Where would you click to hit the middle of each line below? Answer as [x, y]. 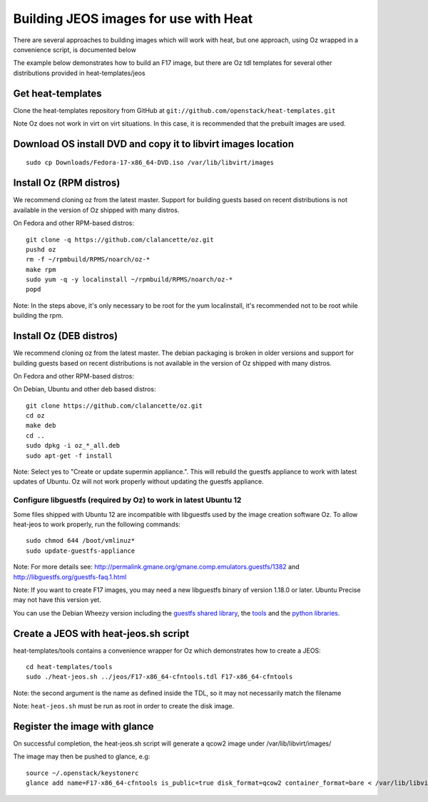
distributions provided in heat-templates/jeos [79, 73]
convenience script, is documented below [75, 49]
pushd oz [41, 249]
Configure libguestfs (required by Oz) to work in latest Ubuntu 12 [127, 500]
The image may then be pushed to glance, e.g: [82, 756]
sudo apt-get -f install [69, 456]
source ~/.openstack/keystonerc [82, 773]
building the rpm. [38, 316]
